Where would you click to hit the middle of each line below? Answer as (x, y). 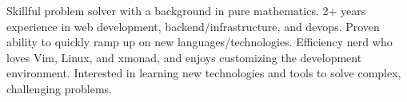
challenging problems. (59, 88)
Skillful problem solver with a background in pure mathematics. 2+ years (186, 10)
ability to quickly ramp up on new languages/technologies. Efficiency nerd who (200, 42)
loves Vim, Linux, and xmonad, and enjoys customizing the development (184, 57)
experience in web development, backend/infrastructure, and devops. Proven (193, 26)
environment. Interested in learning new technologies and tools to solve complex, (204, 73)
